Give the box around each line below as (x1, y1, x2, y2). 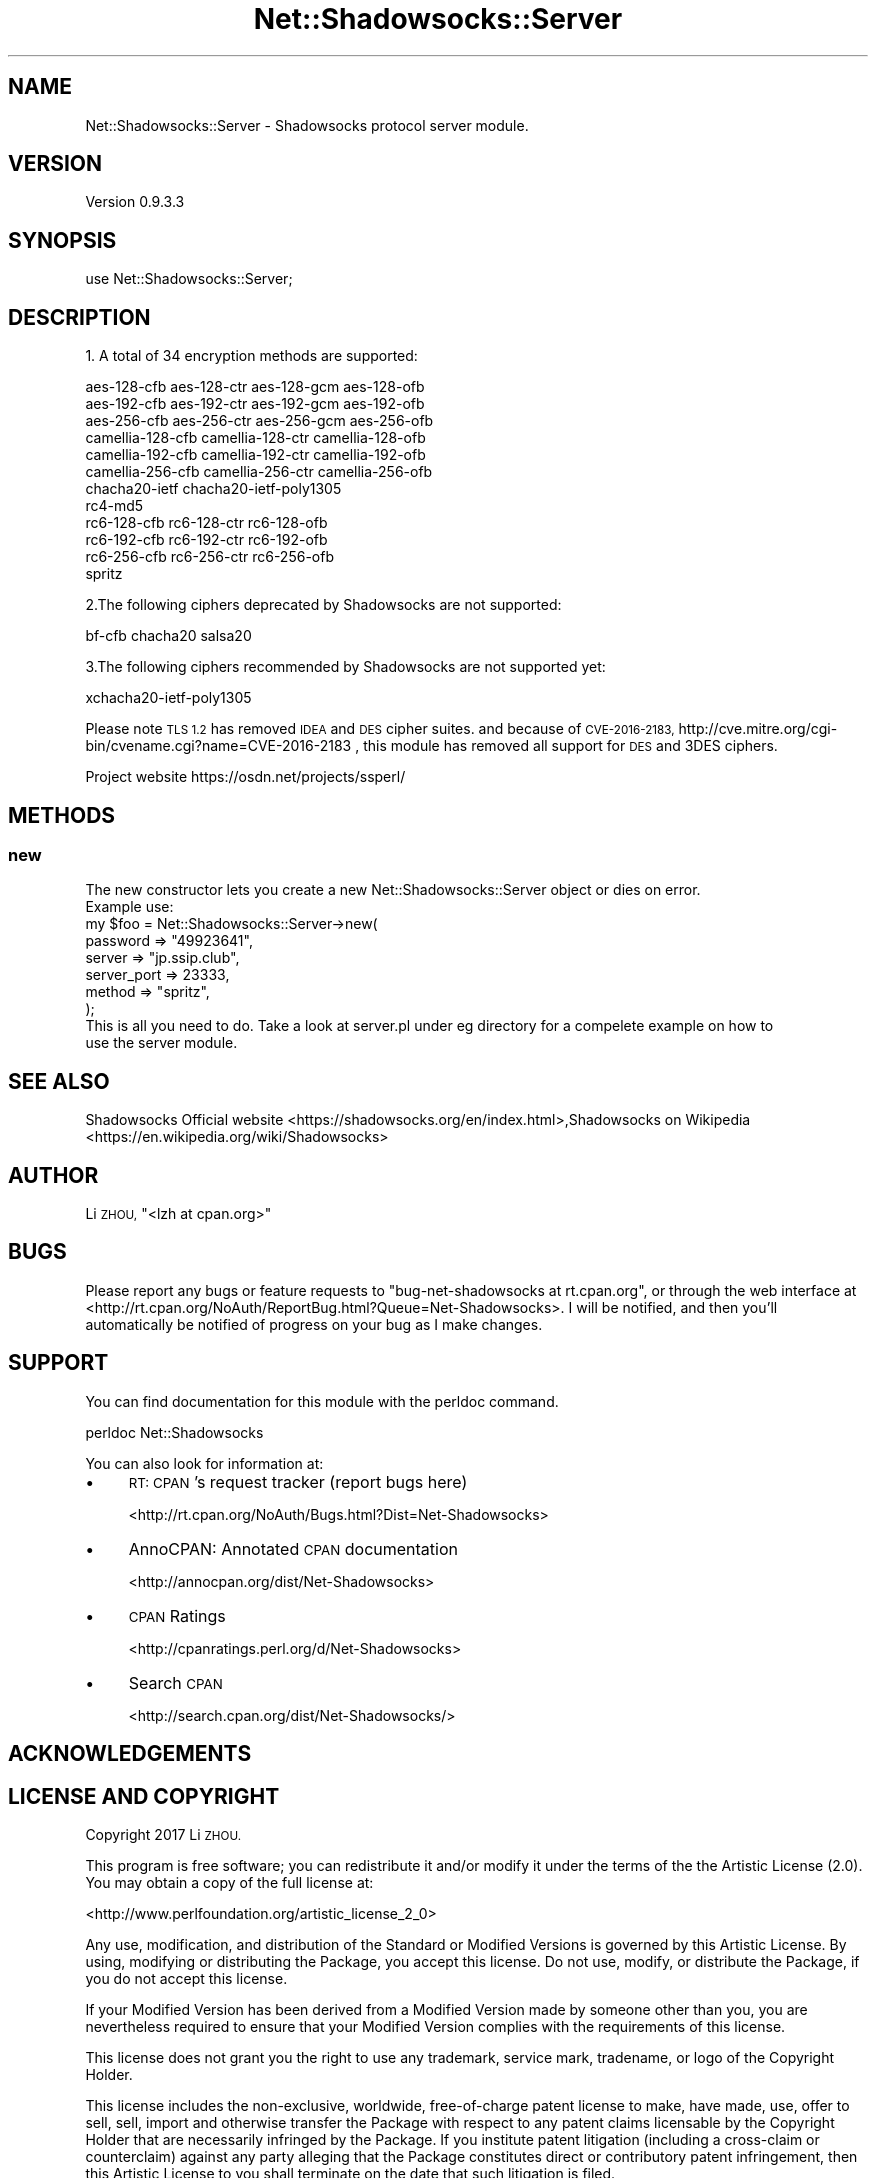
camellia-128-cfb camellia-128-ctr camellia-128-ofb (85, 429, 426, 447)
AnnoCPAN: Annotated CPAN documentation (128, 1538, 458, 1559)
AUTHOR (8, 1162, 99, 1188)
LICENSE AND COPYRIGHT (8, 1783, 280, 1809)
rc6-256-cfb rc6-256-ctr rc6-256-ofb (85, 548, 334, 566)
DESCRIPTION (8, 304, 151, 330)
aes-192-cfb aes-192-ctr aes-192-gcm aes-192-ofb (85, 395, 425, 413)
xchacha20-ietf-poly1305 (85, 689, 252, 707)
